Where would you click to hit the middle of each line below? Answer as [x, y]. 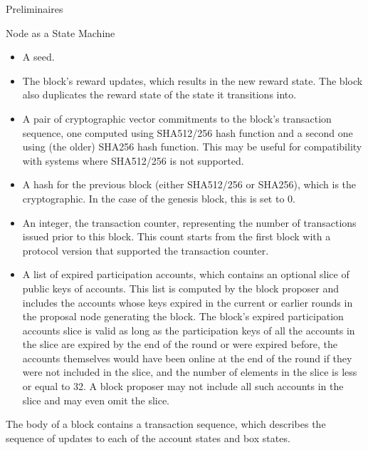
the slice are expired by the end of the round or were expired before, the [180, 344]
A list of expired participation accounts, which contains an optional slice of [186, 274]
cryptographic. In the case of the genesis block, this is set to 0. [159, 198]
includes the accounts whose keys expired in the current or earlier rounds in [188, 302]
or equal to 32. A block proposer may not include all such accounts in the [183, 386]
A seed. [38, 57]
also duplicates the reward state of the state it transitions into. [159, 94]
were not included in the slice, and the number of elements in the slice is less [190, 372]
